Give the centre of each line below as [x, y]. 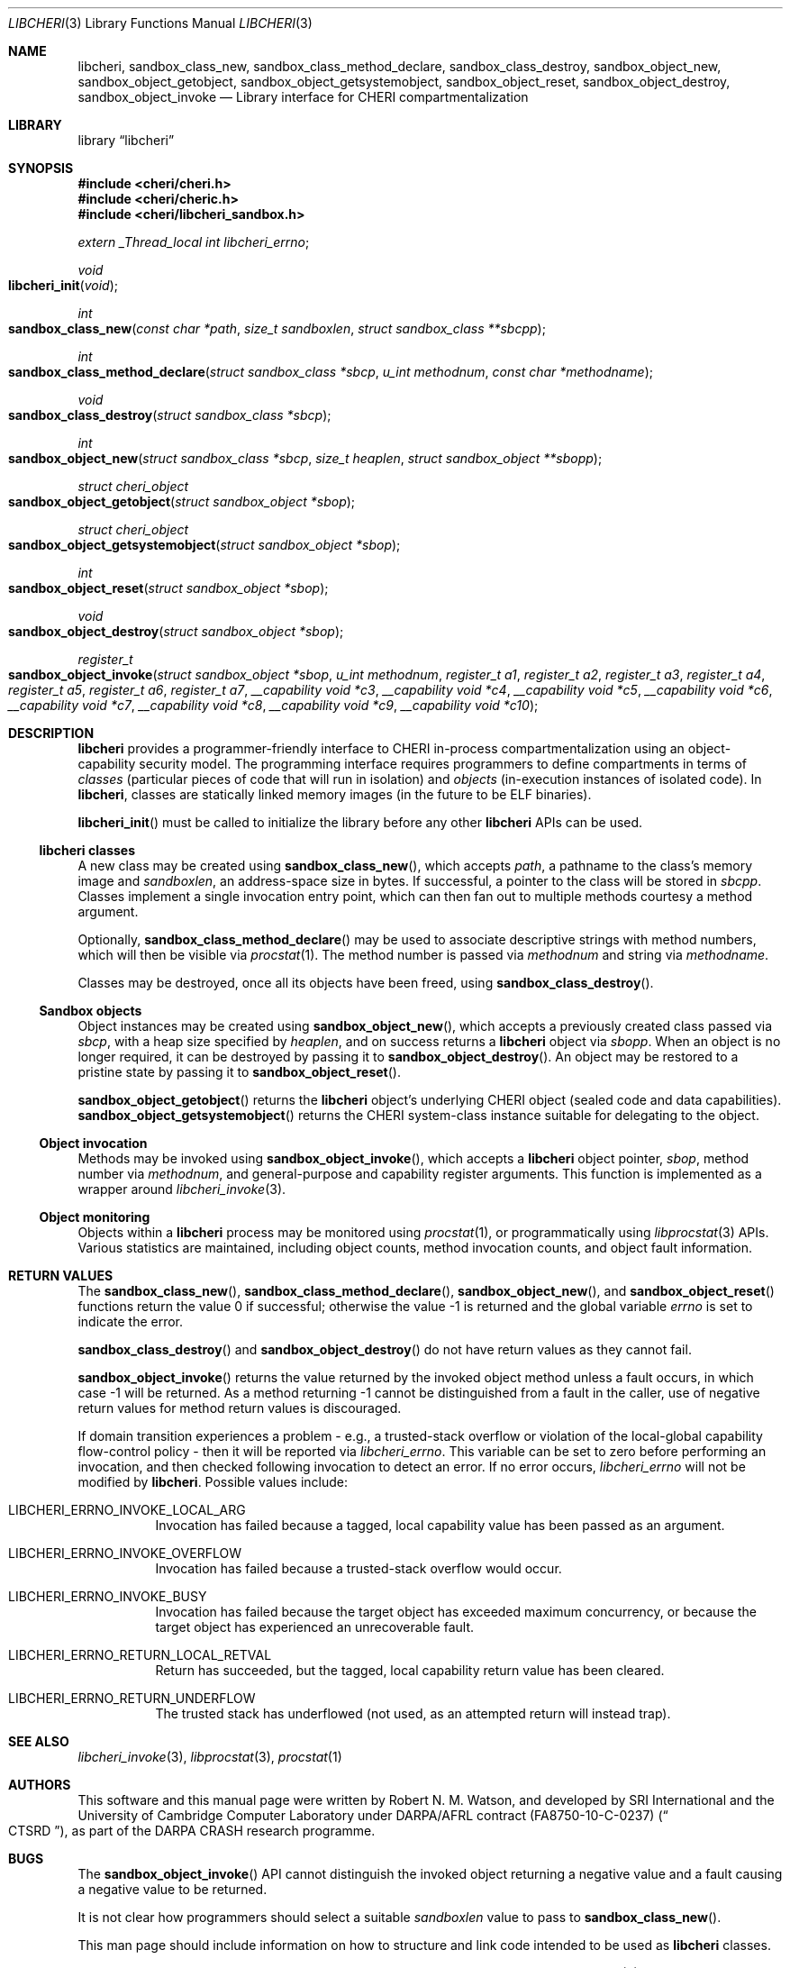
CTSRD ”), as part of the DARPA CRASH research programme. [192, 1831]
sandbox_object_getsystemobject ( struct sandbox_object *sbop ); [204, 545]
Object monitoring [95, 1217]
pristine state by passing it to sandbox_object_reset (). [239, 1072]
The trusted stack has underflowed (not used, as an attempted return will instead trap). [413, 1713]
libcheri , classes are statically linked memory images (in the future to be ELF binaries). [335, 794]
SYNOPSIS [41, 168]
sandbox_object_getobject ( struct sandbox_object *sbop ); [182, 501]
